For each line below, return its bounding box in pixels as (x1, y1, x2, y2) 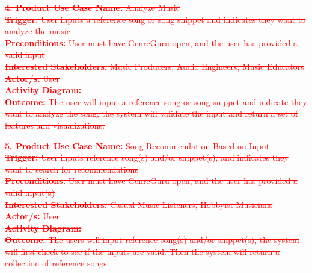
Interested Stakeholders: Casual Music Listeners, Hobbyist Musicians (5, 198, 273, 210)
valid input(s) (5, 186, 55, 198)
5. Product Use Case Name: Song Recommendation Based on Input (5, 139, 270, 152)
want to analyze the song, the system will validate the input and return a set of (5, 107, 298, 120)
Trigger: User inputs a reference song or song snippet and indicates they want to (5, 13, 306, 25)
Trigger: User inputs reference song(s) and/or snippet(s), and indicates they (5, 151, 289, 164)
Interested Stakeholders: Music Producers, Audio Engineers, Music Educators (5, 60, 304, 72)
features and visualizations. (5, 118, 105, 131)
